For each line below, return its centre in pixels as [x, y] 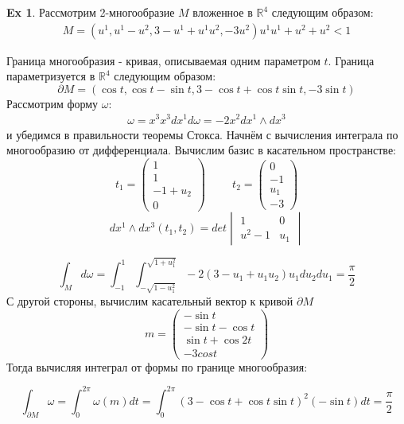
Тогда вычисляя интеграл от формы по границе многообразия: [157, 366]
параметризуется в [51, 76]
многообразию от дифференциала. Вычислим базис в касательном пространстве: [201, 150]
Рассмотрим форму [52, 103]
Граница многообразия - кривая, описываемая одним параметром [163, 60]
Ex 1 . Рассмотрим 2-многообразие [91, 12]
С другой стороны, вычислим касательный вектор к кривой [150, 301]
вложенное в [223, 12]
